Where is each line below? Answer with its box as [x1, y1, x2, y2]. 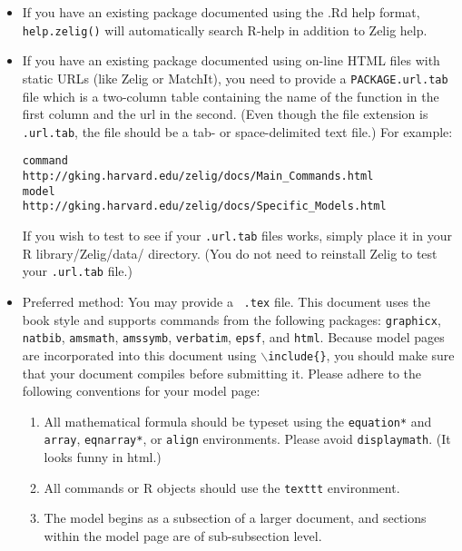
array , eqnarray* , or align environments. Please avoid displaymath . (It [44, 429, 451, 448]
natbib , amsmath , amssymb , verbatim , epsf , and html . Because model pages [22, 328, 445, 347]
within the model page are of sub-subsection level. [44, 526, 322, 545]
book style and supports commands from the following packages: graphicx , [22, 310, 441, 329]
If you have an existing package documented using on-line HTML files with [22, 51, 440, 70]
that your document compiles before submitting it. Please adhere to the [22, 363, 422, 382]
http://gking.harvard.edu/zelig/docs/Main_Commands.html [22, 170, 374, 182]
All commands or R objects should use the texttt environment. [44, 477, 400, 497]
